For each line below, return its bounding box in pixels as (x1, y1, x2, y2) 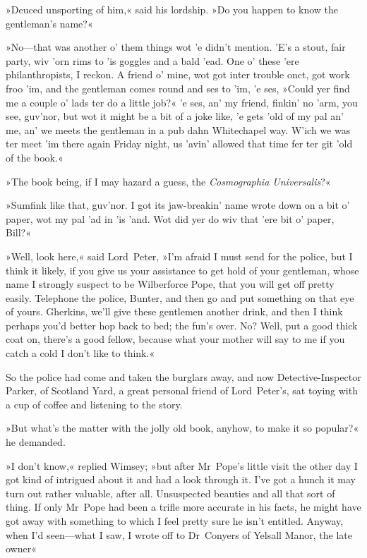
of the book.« (6, 150, 64, 164)
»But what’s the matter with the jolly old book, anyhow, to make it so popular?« (6, 420, 359, 435)
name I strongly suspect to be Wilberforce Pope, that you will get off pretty (6, 277, 335, 291)
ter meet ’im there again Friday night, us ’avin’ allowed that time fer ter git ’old (6, 136, 353, 151)
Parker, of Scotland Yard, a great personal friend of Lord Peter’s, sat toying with (6, 383, 358, 398)
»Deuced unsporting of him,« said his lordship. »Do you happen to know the (6, 2, 339, 16)
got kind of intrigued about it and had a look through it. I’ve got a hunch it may (6, 472, 356, 487)
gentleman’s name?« (6, 16, 93, 30)
